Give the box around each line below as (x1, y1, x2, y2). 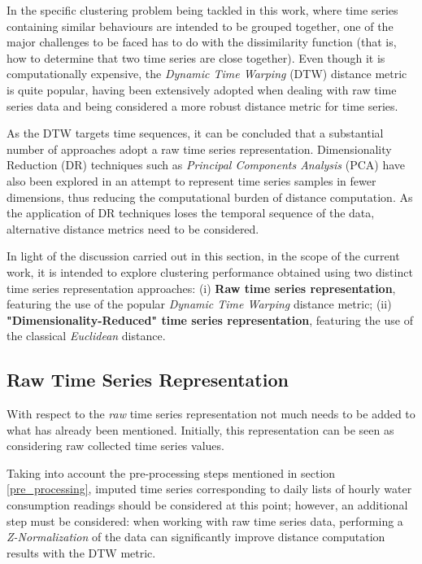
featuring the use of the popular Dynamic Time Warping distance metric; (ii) (7, 295, 392, 313)
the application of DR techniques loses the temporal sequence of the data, (7, 204, 375, 221)
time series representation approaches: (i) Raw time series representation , (7, 279, 396, 296)
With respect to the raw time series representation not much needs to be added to (7, 405, 415, 422)
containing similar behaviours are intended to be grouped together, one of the (7, 17, 394, 34)
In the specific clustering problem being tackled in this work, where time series (7, 2, 398, 18)
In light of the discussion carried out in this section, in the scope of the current (7, 247, 400, 265)
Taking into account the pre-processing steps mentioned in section (7, 464, 336, 481)
